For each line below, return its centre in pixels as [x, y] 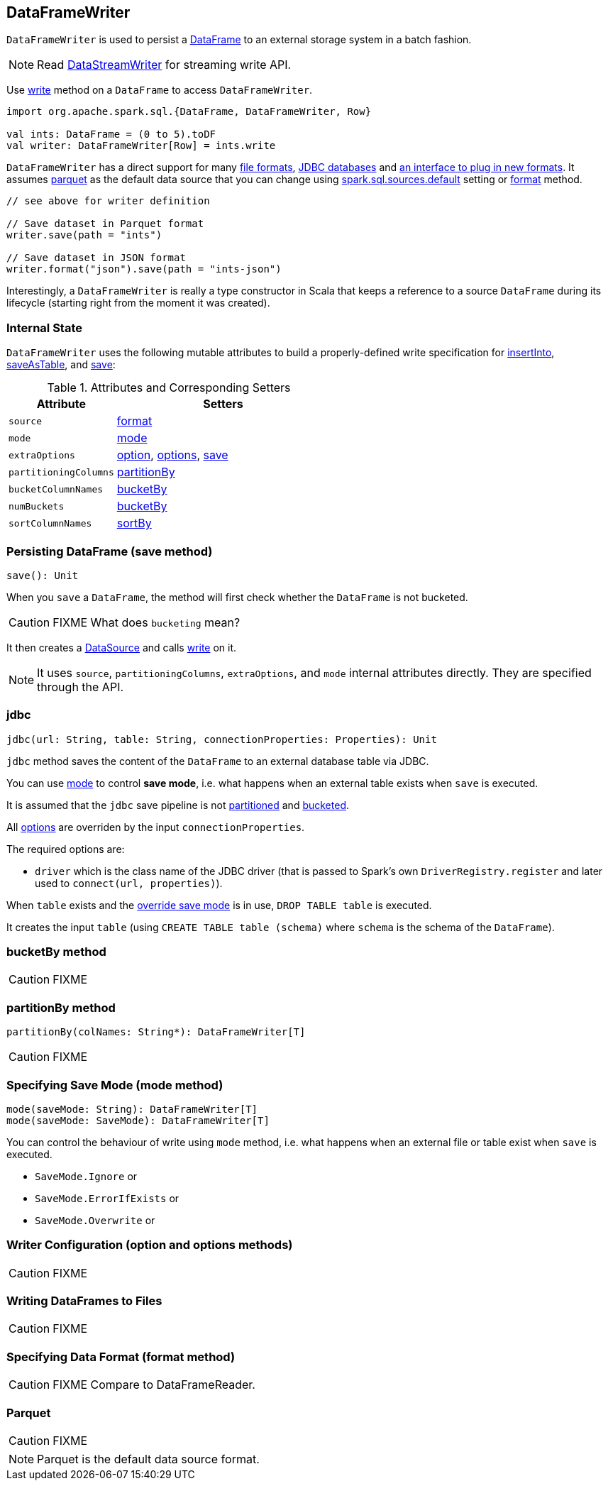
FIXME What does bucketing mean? [147, 622]
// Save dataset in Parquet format [105, 224]
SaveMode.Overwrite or [95, 1220]
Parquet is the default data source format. [148, 1459]
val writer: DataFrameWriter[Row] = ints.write [141, 146]
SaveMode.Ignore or [86, 1176]
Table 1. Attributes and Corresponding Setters [169, 388]
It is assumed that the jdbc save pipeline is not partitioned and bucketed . [178, 805]
